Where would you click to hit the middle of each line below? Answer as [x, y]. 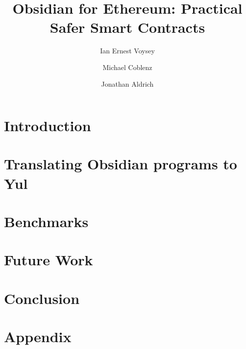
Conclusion [42, 298]
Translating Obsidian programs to [121, 164]
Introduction [48, 126]
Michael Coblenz [127, 67]
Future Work [49, 260]
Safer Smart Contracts [127, 27]
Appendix [38, 337]
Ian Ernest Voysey [127, 51]
